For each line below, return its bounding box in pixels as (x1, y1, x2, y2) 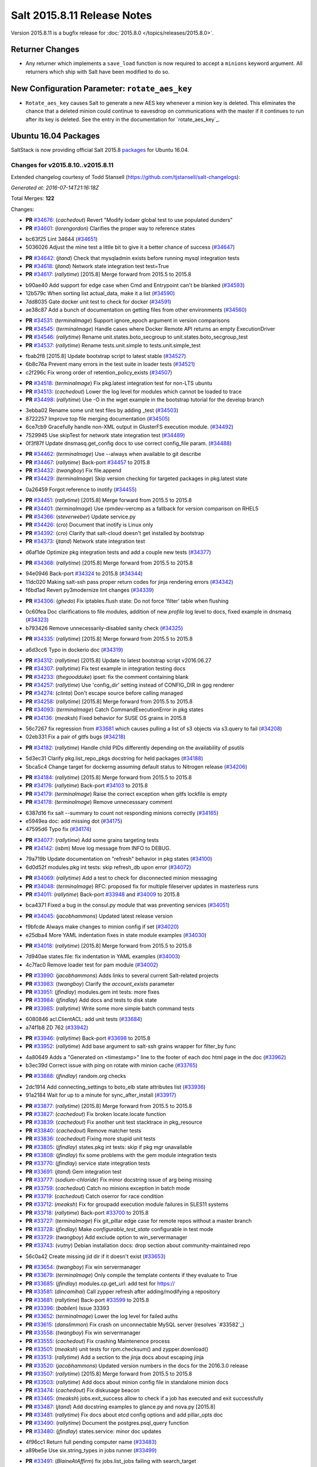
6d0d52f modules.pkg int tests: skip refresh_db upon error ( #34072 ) (25, 863, 191, 871)
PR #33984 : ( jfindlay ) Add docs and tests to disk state (25, 996, 157, 1003)
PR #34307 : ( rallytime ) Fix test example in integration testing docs (25, 665, 186, 672)
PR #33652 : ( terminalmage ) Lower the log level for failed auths (25, 1313, 178, 1320)
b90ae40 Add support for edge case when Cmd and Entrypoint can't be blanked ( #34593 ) (25, 282, 245, 289)
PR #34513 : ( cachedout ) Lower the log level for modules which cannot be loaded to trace (25, 388, 242, 395)
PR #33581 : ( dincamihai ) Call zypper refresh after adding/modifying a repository (25, 1288, 220, 1295)
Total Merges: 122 (11, 195, 55, 202)
